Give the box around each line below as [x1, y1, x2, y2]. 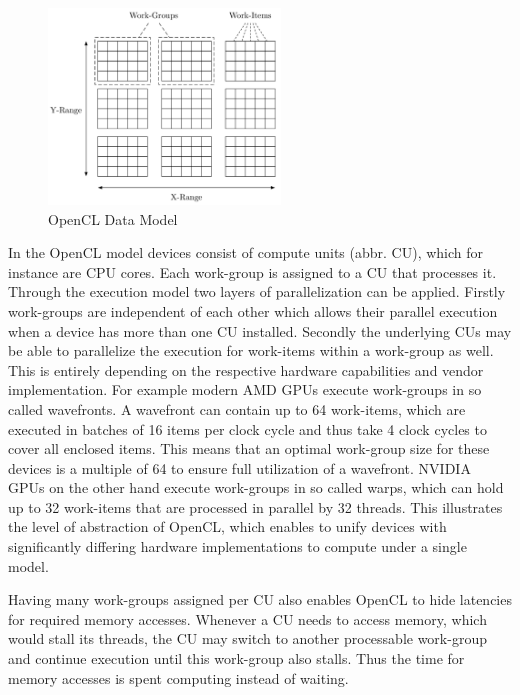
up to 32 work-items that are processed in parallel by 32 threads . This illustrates [8, 496, 503, 517]
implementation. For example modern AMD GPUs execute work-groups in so [8, 379, 482, 400]
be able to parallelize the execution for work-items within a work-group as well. [8, 340, 494, 361]
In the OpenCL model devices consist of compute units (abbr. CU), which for [8, 242, 484, 263]
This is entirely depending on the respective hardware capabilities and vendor [8, 359, 484, 380]
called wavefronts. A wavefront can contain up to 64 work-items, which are [8, 398, 466, 419]
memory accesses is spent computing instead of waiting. [8, 667, 349, 688]
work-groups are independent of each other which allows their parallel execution [8, 300, 498, 321]
